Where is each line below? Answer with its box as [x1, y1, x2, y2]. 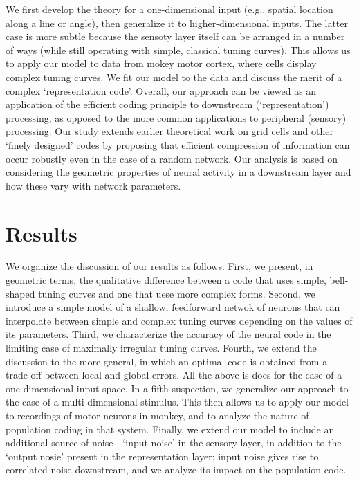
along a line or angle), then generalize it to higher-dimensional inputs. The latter [6, 15, 348, 30]
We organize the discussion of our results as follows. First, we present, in [6, 259, 313, 273]
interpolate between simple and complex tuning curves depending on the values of [6, 313, 353, 327]
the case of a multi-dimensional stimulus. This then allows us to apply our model [6, 394, 349, 409]
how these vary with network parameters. [6, 178, 181, 192]
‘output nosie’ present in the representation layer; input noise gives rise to [6, 448, 319, 463]
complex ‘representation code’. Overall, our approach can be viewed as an [6, 83, 317, 98]
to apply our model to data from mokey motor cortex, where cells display [6, 56, 317, 71]
